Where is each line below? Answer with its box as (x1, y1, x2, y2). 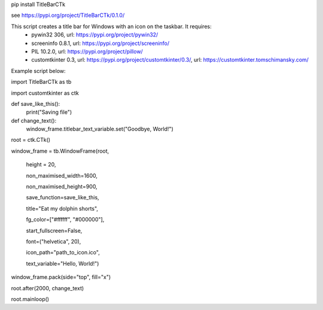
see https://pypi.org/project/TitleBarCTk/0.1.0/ (11, 12, 125, 19)
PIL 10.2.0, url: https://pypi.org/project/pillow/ (31, 48, 143, 55)
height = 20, (26, 161, 56, 168)
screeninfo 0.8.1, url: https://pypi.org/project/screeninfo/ (31, 39, 170, 47)
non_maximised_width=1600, (26, 172, 98, 179)
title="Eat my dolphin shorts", (26, 205, 99, 212)
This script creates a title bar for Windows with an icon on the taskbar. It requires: (11, 23, 212, 30)
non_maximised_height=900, (26, 183, 98, 190)
